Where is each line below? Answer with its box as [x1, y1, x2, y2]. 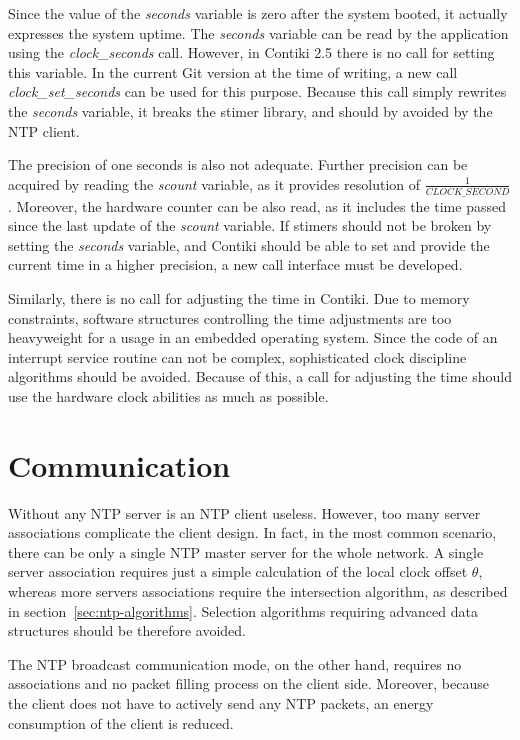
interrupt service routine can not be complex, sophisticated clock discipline [8, 346, 467, 367]
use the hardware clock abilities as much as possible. [8, 385, 329, 406]
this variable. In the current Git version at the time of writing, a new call [8, 61, 458, 82]
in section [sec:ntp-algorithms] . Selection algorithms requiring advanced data [8, 600, 478, 621]
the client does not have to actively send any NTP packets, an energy [8, 692, 434, 713]
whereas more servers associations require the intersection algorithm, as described [8, 581, 508, 602]
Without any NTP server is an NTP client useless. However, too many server [8, 502, 481, 523]
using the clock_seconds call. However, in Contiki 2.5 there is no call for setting [8, 42, 495, 63]
